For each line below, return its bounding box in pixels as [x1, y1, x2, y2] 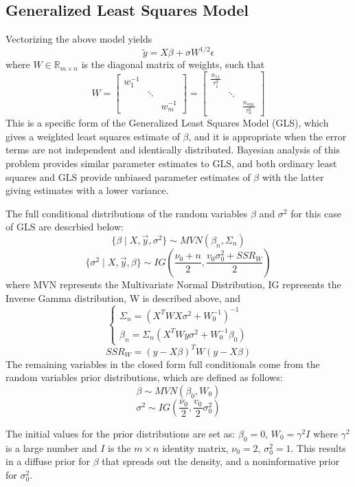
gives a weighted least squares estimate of [5, 129, 180, 143]
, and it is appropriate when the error [188, 129, 347, 143]
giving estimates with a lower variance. [5, 183, 169, 197]
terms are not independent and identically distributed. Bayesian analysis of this [5, 142, 340, 157]
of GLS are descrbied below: [5, 219, 124, 234]
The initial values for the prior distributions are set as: [5, 426, 236, 440]
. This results [290, 440, 346, 455]
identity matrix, [162, 440, 229, 455]
